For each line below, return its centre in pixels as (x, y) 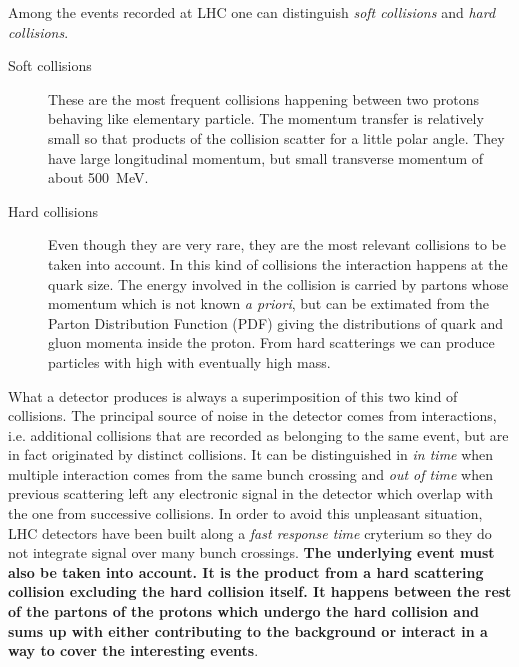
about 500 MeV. (98, 177)
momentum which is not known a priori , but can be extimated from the (268, 303)
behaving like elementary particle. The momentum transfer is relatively (266, 118)
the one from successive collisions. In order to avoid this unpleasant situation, (245, 513)
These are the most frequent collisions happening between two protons (263, 98)
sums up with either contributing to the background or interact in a (248, 630)
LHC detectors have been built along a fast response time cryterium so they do (250, 532)
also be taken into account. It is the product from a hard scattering (246, 571)
